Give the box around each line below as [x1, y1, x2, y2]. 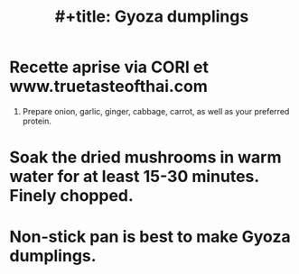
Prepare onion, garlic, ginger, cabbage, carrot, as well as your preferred [22, 105, 290, 116]
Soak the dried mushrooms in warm [9, 147, 282, 168]
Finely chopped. [9, 186, 134, 206]
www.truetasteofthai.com [9, 77, 208, 96]
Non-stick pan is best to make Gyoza [9, 227, 291, 247]
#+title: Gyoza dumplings [54, 6, 249, 27]
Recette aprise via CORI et [9, 57, 210, 78]
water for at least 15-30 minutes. [9, 167, 259, 187]
